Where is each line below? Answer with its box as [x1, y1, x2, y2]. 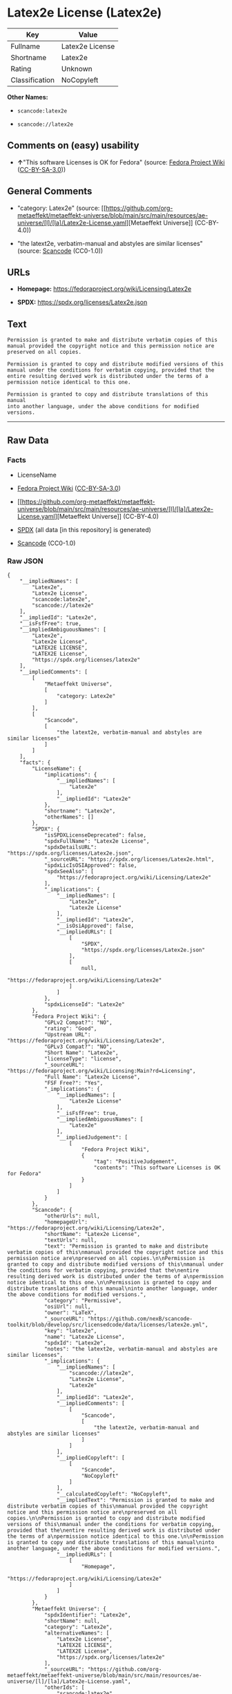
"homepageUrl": [43, 1219, 88, 1226]
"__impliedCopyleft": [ [56, 1454, 126, 1462]
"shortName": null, [43, 1618, 100, 1625]
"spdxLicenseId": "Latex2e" [43, 1001, 126, 1008]
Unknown [61, 64, 93, 73]
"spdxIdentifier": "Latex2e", [43, 1612, 131, 1619]
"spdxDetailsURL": [43, 844, 97, 851]
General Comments [7, 185, 93, 198]
